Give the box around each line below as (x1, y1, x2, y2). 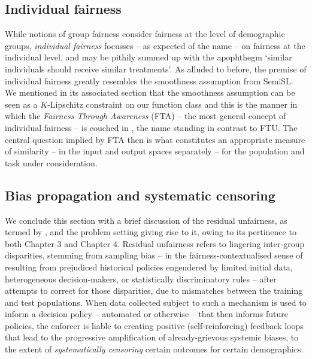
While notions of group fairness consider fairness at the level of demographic (5, 28, 285, 40)
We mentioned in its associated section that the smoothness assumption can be (5, 86, 295, 99)
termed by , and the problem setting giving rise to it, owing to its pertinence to (5, 226, 296, 238)
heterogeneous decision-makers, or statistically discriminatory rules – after (5, 272, 277, 285)
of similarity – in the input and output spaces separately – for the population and (5, 145, 305, 157)
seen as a (5, 98, 38, 110)
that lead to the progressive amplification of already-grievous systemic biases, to (5, 331, 299, 343)
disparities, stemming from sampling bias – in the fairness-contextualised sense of (5, 249, 303, 261)
